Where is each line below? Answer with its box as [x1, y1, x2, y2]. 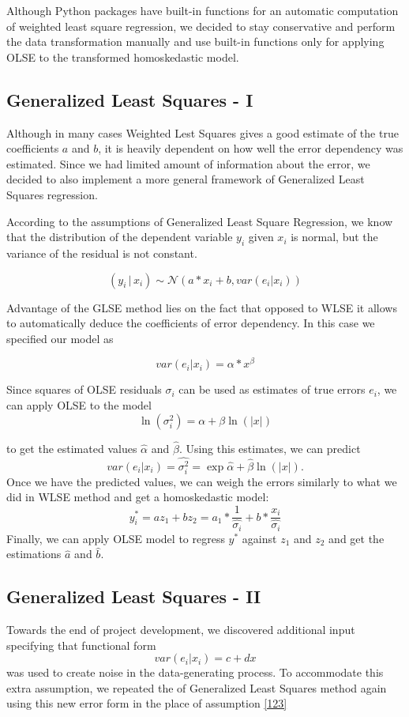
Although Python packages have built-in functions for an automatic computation [6, 2, 399, 18]
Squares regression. [6, 186, 98, 202]
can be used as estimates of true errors [178, 381, 366, 398]
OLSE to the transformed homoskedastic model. [6, 48, 239, 65]
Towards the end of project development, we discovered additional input [6, 621, 355, 637]
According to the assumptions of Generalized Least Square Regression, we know [6, 213, 393, 229]
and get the [328, 530, 385, 546]
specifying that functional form [6, 636, 156, 653]
